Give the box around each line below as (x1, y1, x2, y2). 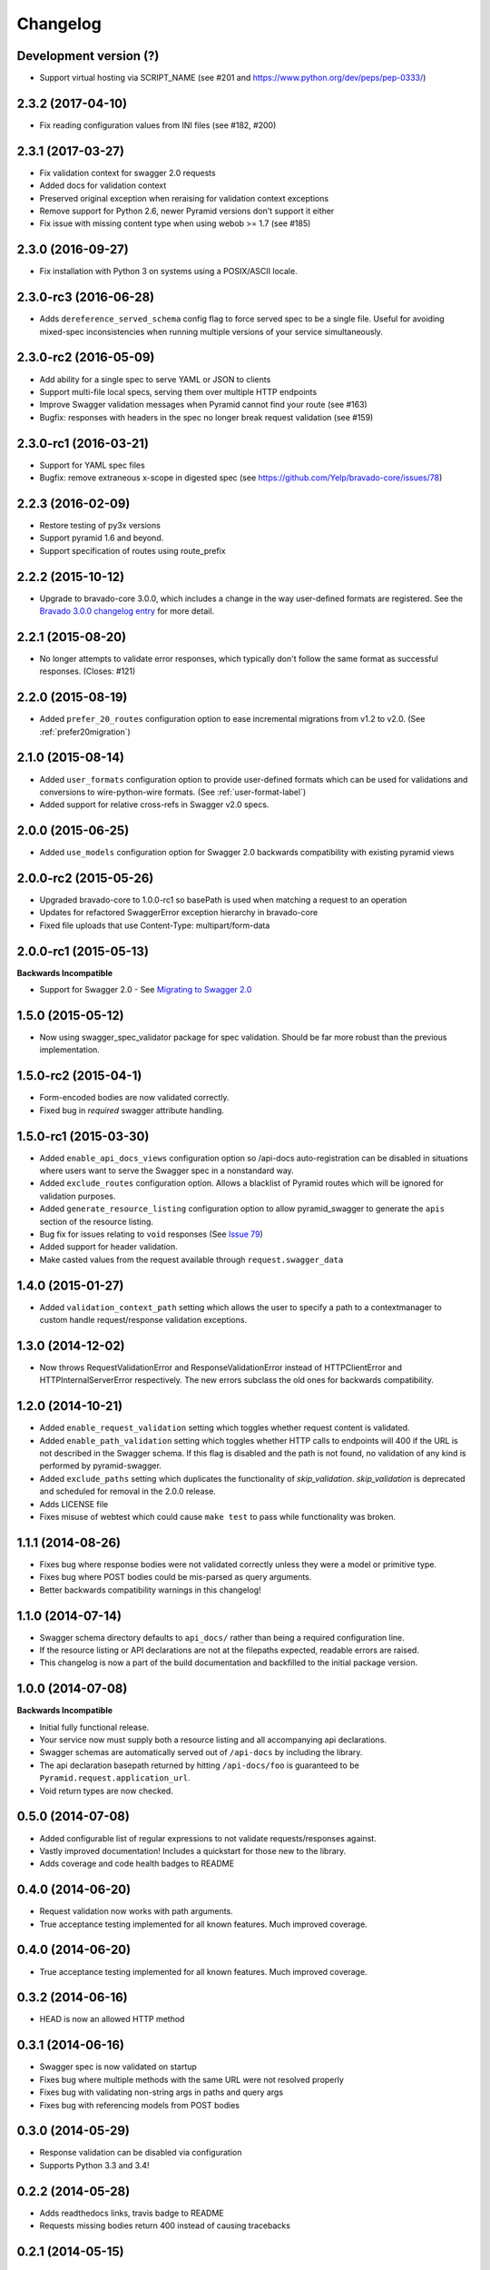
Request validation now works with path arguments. (39, 1906, 233, 1917)
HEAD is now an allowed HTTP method (39, 2014, 185, 2025)
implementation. (39, 1044, 100, 1055)
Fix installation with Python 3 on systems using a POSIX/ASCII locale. (39, 266, 299, 277)
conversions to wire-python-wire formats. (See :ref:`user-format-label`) (39, 786, 307, 797)
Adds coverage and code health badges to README (39, 1858, 235, 1870)
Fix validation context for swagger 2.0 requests (39, 167, 217, 178)
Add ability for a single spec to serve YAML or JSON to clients (39, 373, 271, 385)
